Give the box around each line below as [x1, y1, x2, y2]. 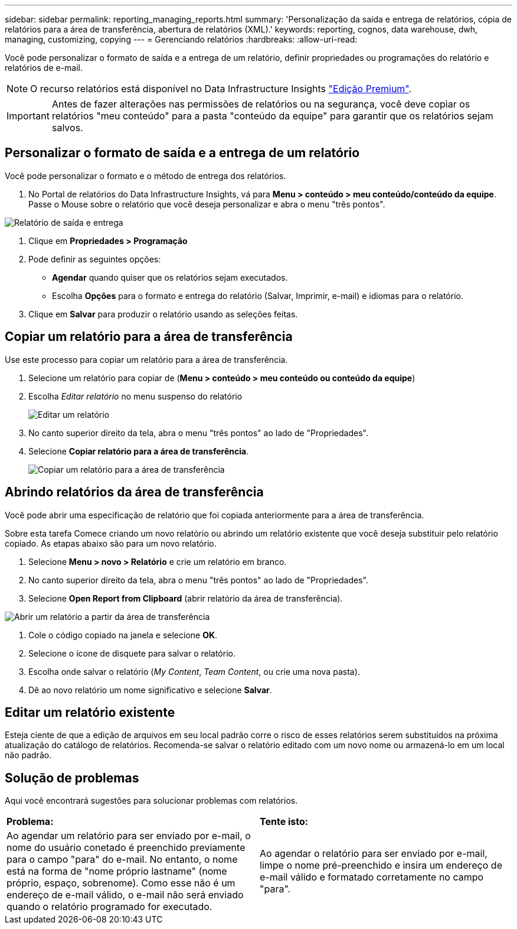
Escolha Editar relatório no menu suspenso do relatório [28, 391, 243, 401]
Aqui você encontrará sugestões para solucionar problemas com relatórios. [5, 795, 298, 806]
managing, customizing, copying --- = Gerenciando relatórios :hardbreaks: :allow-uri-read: [5, 34, 358, 44]
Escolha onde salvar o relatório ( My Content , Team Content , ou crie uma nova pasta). [28, 666, 360, 677]
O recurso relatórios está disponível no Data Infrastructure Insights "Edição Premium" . [30, 83, 412, 95]
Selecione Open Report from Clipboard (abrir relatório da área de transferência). [28, 593, 343, 603]
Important [6, 110, 50, 122]
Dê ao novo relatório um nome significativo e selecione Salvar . [28, 684, 272, 695]
